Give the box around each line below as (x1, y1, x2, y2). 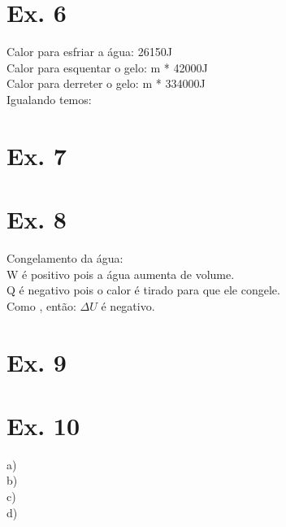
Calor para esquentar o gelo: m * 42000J (6, 59, 208, 76)
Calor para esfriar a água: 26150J (6, 43, 172, 60)
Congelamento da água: (6, 250, 123, 266)
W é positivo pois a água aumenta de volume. (6, 265, 235, 282)
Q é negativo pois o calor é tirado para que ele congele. (6, 281, 280, 298)
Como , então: (6, 297, 76, 314)
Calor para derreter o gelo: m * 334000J (6, 75, 206, 92)
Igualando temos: (6, 90, 92, 107)
